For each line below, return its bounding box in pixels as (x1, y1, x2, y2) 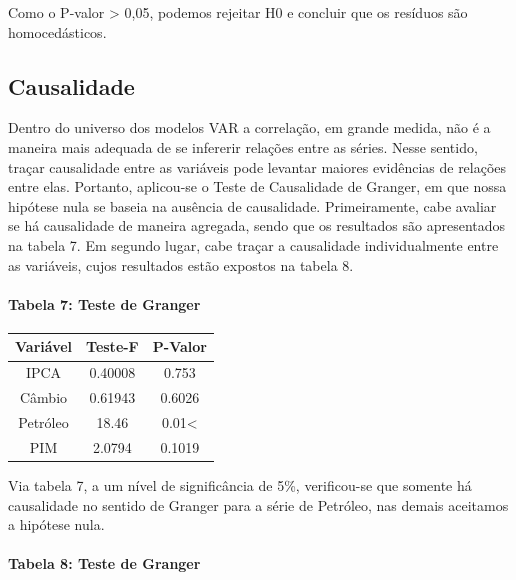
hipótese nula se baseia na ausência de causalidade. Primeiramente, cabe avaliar (8, 195, 497, 216)
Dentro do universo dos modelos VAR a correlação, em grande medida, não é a (8, 117, 491, 138)
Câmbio (19, 387, 68, 408)
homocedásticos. (8, 21, 107, 42)
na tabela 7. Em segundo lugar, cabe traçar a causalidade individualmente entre (8, 234, 499, 255)
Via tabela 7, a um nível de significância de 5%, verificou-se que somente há (8, 474, 472, 495)
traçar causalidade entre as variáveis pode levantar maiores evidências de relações (8, 156, 507, 177)
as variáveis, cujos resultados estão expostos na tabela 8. (8, 254, 354, 275)
